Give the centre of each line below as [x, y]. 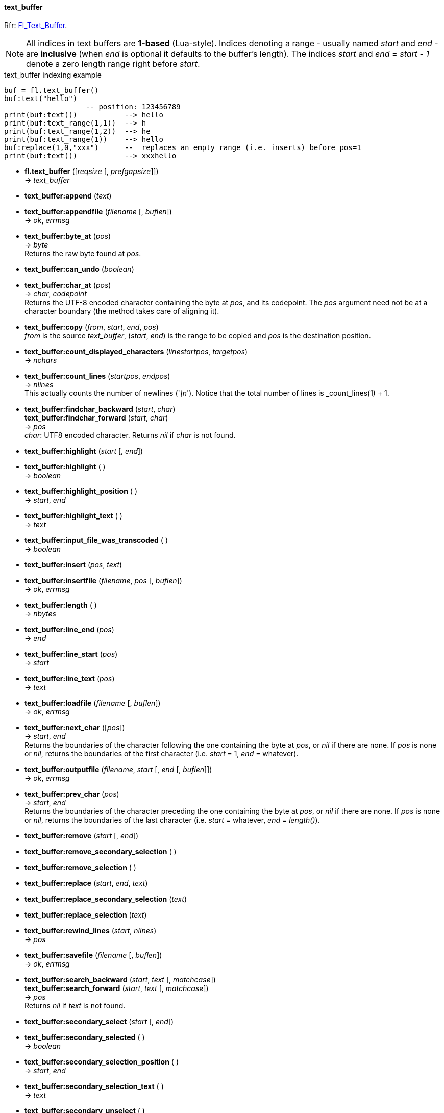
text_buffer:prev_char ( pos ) [72, 794]
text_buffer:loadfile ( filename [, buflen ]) [93, 703]
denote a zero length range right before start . [113, 64]
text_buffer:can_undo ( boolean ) [79, 269]
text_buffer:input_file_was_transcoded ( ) [96, 540]
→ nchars [41, 360]
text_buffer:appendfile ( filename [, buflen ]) [98, 211]
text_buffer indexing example [53, 75]
